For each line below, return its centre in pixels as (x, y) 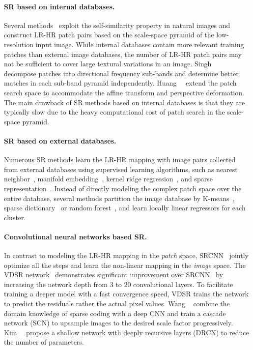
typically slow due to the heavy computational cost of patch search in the (114, 112)
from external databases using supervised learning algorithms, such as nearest (121, 169)
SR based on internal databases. (59, 6)
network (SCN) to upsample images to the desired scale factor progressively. (119, 323)
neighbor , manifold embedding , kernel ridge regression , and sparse (108, 179)
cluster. (15, 217)
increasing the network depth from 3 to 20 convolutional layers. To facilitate (119, 284)
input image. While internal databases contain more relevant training (140, 44)
